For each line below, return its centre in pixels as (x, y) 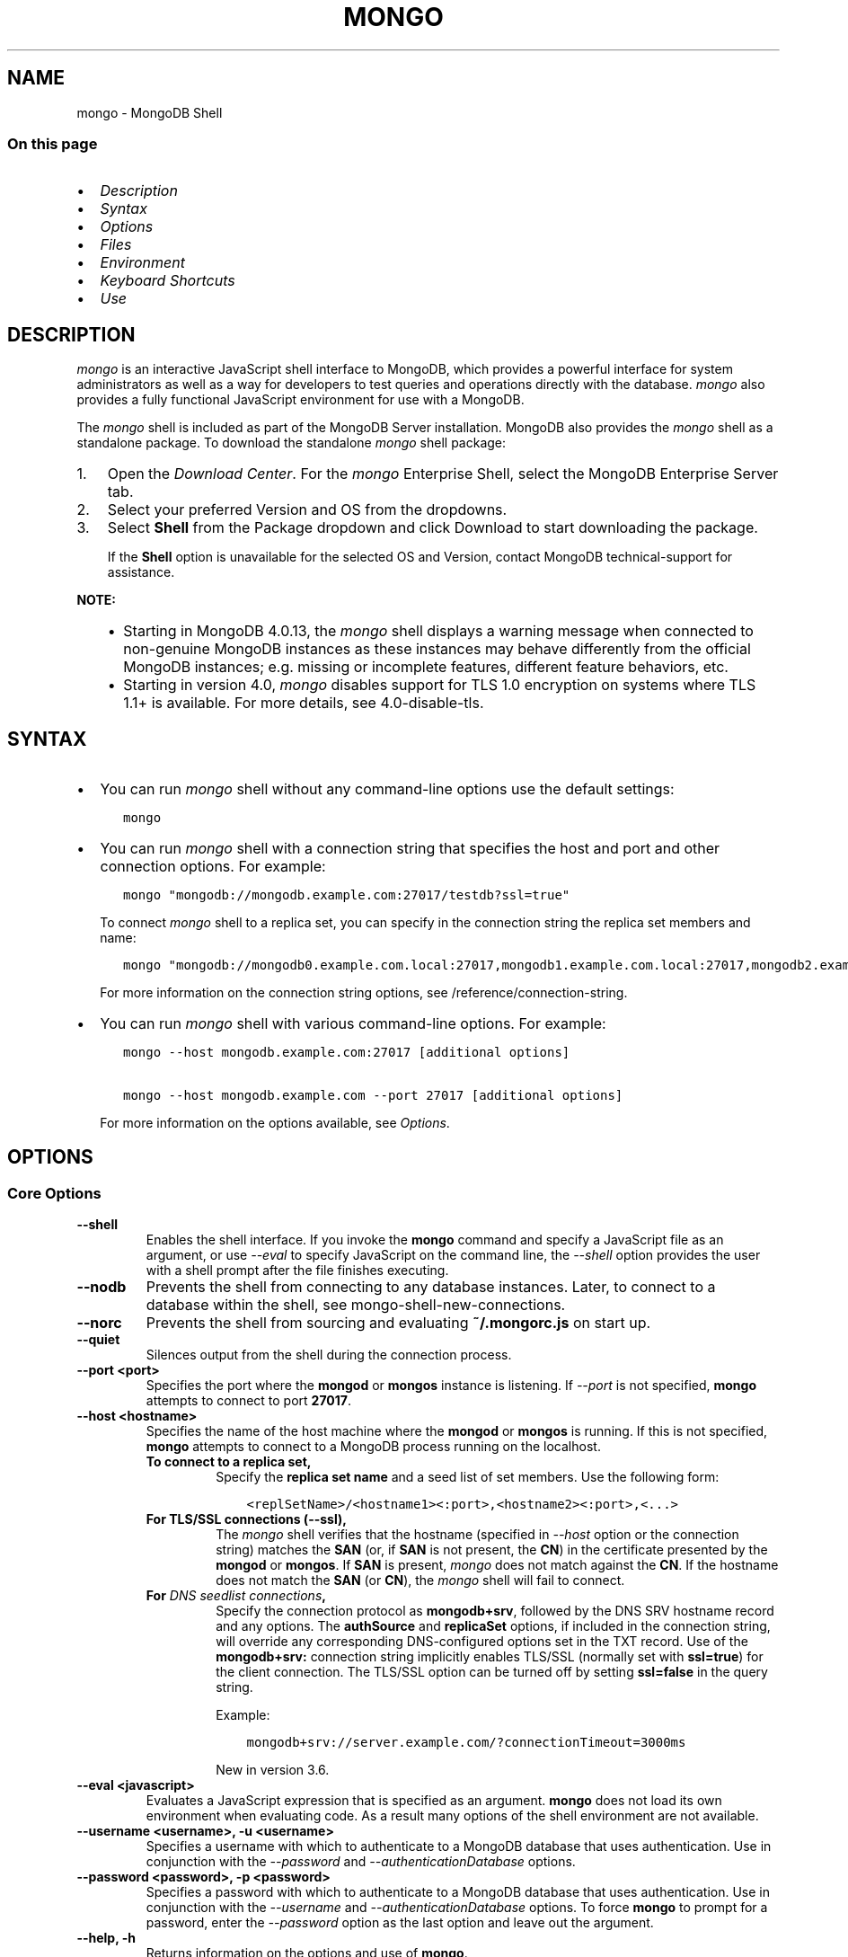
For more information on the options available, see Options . (275, 1123)
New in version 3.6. (273, 1770)
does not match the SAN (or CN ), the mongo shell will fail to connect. (420, 1581)
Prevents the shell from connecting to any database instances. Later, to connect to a (431, 1287)
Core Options (54, 1193)
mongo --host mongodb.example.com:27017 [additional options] (347, 1053)
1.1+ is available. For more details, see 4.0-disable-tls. (304, 703)
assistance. (141, 572)
